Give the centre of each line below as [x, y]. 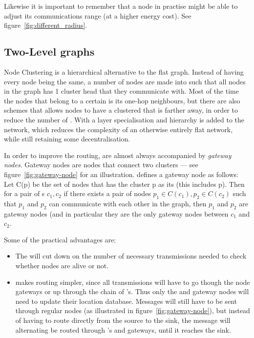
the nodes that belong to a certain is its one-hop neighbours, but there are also [122, 100]
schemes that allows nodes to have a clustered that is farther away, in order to [121, 110]
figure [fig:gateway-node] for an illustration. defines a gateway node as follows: [121, 174]
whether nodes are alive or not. [62, 266]
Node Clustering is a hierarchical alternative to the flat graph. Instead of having [124, 71]
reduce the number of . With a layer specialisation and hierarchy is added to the [124, 119]
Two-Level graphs [49, 51]
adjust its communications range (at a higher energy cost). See [98, 15]
